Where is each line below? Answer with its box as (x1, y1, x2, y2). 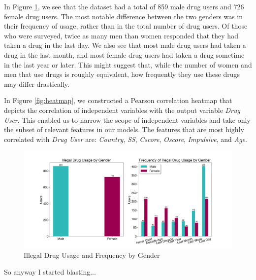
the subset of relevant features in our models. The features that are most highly (4, 124, 244, 135)
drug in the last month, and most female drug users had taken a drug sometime (4, 49, 245, 60)
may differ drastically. (4, 78, 69, 89)
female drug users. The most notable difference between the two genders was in (4, 11, 243, 21)
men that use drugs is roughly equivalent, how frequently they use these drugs (4, 69, 240, 79)
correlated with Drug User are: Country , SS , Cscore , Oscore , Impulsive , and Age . (4, 134, 247, 144)
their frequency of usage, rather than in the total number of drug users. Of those (4, 21, 248, 31)
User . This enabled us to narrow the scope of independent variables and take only (4, 114, 251, 125)
